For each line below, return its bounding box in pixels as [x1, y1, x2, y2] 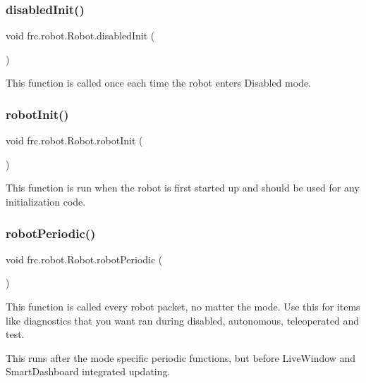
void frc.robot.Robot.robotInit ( [6, 133, 143, 148]
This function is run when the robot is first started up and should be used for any [6, 180, 360, 195]
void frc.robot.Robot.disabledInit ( [6, 28, 155, 43]
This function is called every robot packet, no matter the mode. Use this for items [6, 299, 360, 313]
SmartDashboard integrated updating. [6, 364, 171, 379]
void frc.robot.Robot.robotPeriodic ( [6, 251, 163, 266]
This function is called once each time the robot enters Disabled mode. [6, 75, 311, 90]
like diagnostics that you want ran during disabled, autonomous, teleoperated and [6, 313, 359, 327]
